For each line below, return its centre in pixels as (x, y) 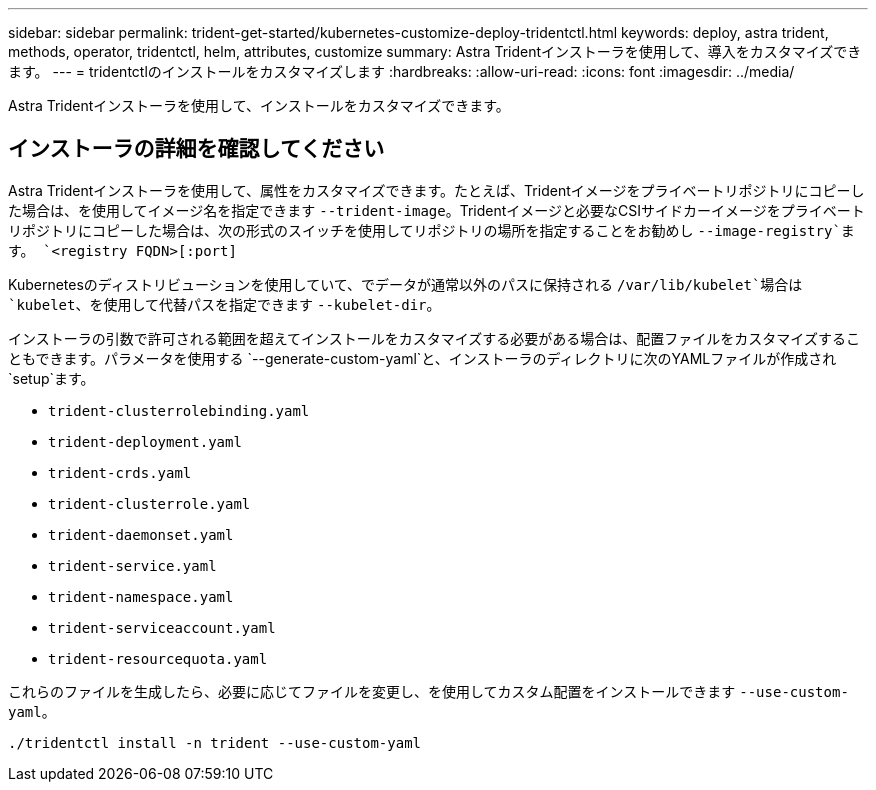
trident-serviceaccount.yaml (162, 627)
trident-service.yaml (132, 565)
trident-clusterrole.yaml (149, 503)
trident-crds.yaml (120, 472)
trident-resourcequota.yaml (158, 658)
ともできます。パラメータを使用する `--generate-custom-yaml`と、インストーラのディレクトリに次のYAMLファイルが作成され (422, 358)
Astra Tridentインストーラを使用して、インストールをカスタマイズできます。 (259, 105)
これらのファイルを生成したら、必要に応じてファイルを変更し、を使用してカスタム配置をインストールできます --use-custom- (428, 691)
